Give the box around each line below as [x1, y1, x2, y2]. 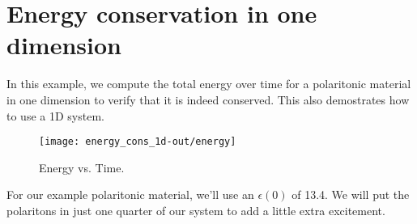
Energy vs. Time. [39, 158, 125, 175]
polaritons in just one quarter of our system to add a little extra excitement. [6, 201, 385, 218]
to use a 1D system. [6, 107, 104, 124]
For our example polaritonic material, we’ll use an [6, 186, 254, 203]
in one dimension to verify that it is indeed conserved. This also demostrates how [6, 91, 410, 108]
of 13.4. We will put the [291, 186, 410, 203]
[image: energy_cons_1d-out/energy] [39, 136, 236, 148]
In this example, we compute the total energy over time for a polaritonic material [6, 75, 411, 92]
